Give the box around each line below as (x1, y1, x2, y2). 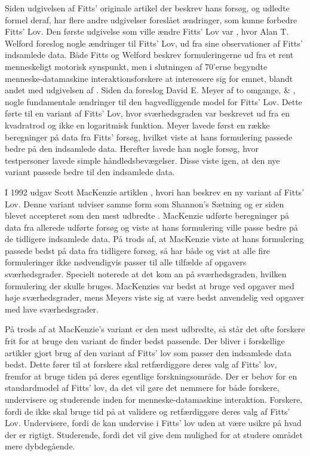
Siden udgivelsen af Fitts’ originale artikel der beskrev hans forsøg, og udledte (5, 2, 290, 14)
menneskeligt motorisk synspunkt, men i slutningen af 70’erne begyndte (5, 60, 268, 72)
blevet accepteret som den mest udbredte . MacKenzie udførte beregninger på (5, 209, 289, 222)
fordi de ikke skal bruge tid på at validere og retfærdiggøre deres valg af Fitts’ (5, 405, 290, 417)
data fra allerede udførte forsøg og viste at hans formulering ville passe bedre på (5, 221, 298, 233)
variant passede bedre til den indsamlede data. (5, 166, 175, 178)
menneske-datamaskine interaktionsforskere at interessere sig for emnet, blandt (5, 72, 293, 84)
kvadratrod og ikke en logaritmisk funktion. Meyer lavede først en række (5, 118, 270, 131)
